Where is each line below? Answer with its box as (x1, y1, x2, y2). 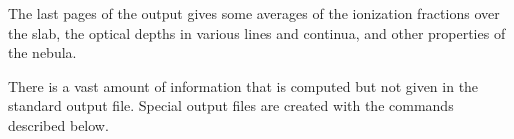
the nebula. (8, 42, 77, 63)
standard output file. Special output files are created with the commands (8, 95, 454, 116)
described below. (8, 114, 109, 135)
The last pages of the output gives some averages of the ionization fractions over (8, 3, 500, 23)
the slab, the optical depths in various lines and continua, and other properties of (8, 22, 506, 43)
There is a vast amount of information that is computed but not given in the (8, 75, 479, 96)
